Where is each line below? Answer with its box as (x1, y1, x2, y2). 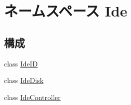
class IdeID (4, 58, 38, 68)
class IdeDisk (4, 75, 44, 85)
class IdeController (4, 91, 61, 102)
